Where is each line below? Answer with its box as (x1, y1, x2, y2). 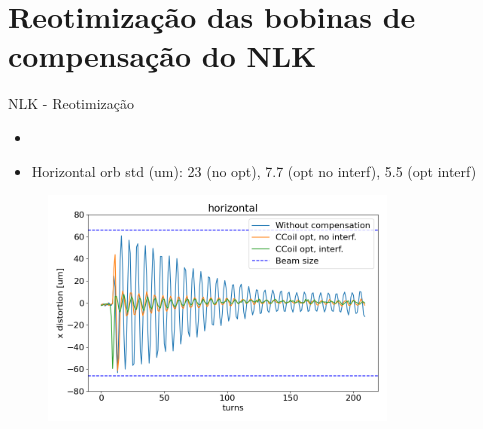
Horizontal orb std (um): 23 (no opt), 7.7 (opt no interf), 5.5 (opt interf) (31, 160, 477, 181)
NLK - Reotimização (8, 93, 134, 114)
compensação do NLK (8, 35, 317, 76)
